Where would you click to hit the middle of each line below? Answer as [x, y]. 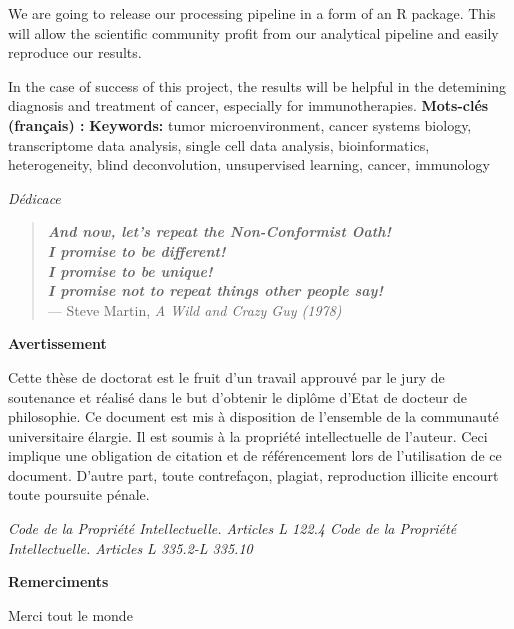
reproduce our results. [75, 52]
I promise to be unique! [130, 270]
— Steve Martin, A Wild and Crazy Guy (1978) [194, 309]
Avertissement [57, 343]
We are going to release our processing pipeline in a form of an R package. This [252, 13]
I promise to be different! [136, 250]
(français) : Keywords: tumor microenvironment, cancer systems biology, [240, 124]
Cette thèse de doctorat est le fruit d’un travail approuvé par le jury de [226, 376]
